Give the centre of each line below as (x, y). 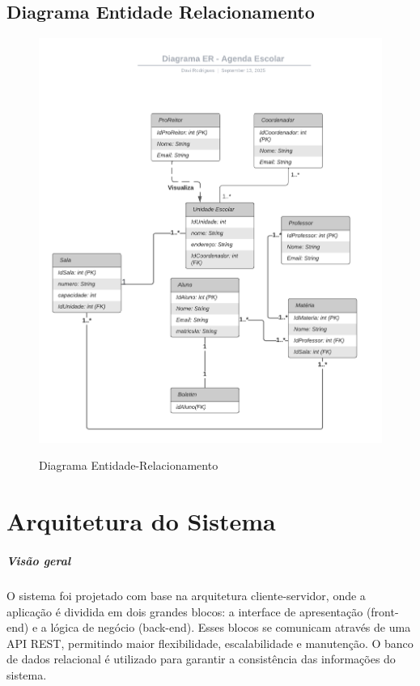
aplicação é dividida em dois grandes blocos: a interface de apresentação (185, 611)
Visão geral (39, 560)
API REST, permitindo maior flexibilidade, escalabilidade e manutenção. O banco (210, 643)
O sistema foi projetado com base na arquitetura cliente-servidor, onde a (186, 595)
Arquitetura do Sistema (141, 521)
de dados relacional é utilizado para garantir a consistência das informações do (201, 659)
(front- (382, 611)
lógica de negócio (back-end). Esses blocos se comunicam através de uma (231, 627)
